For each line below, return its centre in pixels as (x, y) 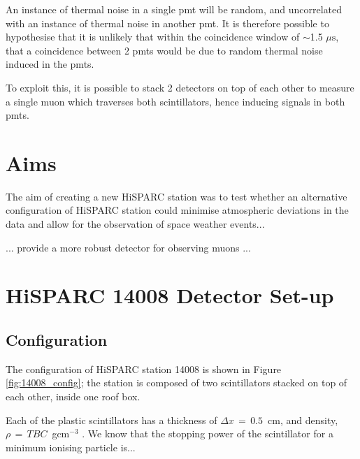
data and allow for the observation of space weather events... (135, 224)
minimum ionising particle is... (71, 447)
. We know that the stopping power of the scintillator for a (208, 433)
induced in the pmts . (50, 64)
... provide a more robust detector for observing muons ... (128, 247)
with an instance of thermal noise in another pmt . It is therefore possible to (167, 23)
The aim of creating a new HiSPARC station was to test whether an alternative (177, 196)
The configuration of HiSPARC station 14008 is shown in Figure (144, 369)
